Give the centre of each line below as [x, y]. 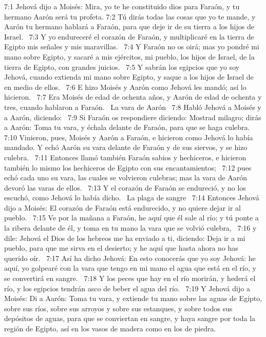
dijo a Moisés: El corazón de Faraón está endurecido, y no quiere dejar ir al [122, 207]
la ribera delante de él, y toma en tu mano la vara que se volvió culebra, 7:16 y [130, 228]
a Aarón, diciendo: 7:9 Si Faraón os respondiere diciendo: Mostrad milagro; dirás [133, 117]
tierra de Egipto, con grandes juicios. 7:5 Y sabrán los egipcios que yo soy [122, 67]
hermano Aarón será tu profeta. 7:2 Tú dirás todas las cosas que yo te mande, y [130, 16]
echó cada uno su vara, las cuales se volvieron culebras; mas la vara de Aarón [126, 177]
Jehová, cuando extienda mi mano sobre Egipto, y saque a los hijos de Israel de [129, 77]
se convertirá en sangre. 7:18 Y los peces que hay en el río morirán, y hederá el [130, 278]
